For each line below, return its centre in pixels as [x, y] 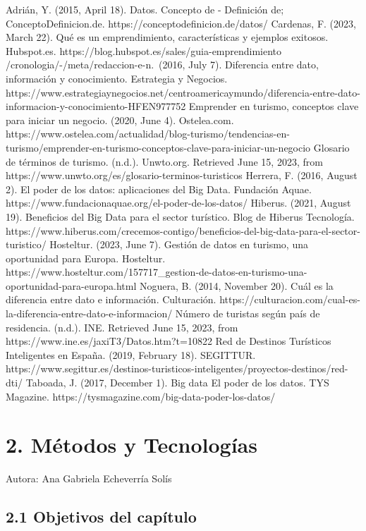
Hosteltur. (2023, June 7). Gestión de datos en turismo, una [179, 244]
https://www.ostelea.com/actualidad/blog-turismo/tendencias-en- [148, 134]
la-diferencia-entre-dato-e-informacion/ [89, 313]
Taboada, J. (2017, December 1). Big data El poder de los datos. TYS [177, 383]
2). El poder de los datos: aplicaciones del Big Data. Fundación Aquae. [159, 189]
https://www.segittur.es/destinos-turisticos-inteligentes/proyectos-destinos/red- [177, 368]
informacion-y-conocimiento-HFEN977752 [96, 106]
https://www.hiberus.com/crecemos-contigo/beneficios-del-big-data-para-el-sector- [183, 230]
